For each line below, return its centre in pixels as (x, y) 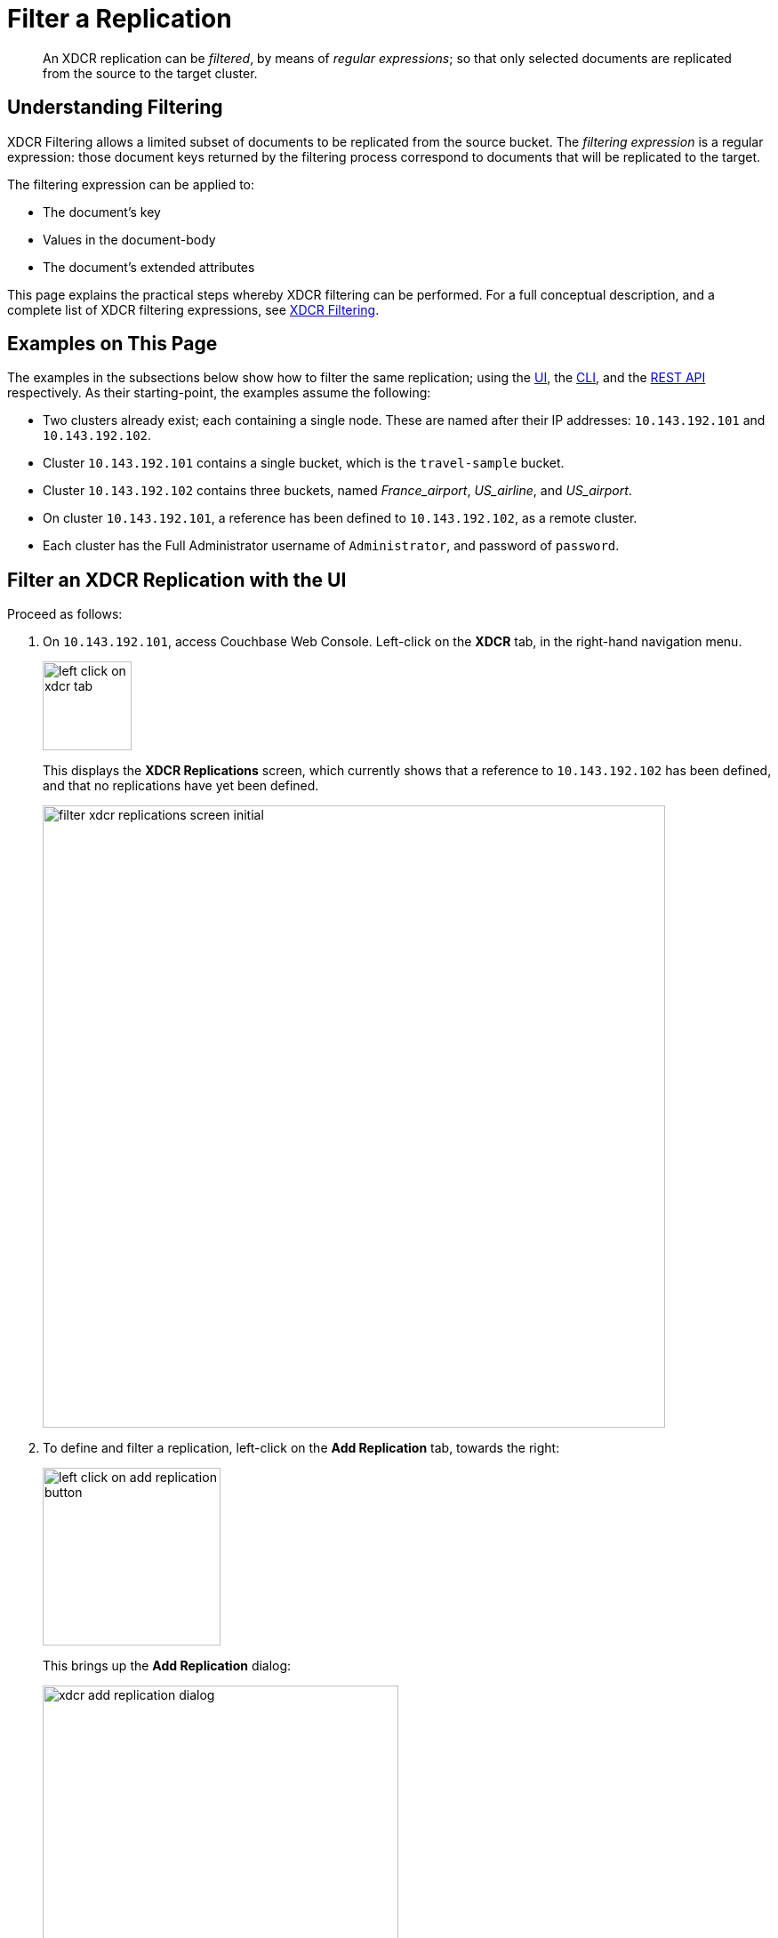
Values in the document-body (129, 239)
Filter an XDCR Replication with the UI (177, 580)
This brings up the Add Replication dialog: (167, 1666)
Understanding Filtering (115, 108)
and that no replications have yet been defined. (181, 786)
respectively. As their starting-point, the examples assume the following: (219, 393)
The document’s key (102, 212)
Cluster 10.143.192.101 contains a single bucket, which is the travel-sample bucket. (304, 463)
